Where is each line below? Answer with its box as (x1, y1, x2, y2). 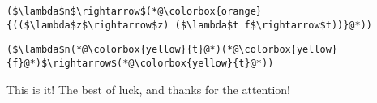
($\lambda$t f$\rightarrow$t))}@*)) (174, 19, 373, 31)
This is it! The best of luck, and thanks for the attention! (6, 80, 290, 97)
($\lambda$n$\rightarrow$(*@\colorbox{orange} (6, 6, 262, 17)
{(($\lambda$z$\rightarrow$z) (6, 19, 169, 31)
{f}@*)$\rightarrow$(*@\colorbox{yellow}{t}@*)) (6, 57, 274, 69)
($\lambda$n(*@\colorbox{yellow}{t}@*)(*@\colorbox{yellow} (6, 44, 338, 56)
